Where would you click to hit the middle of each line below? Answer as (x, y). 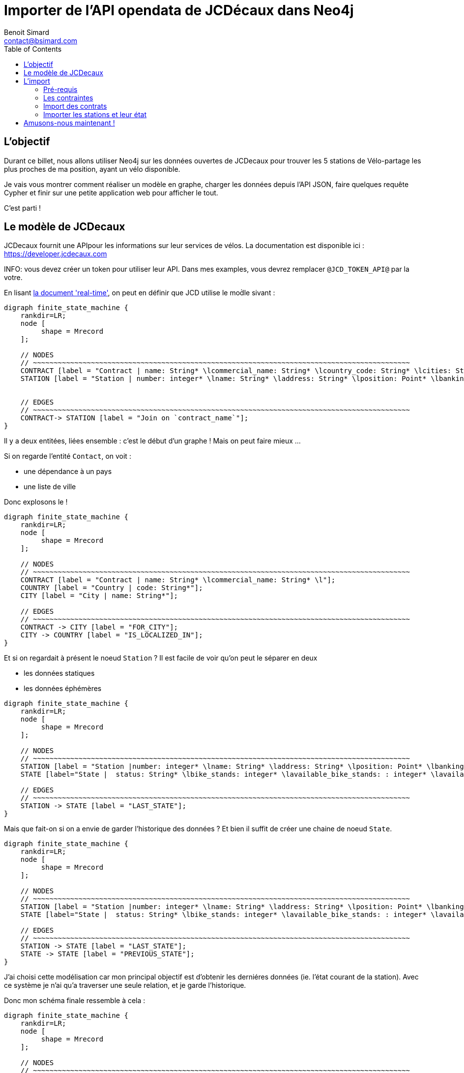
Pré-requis (60, 89)
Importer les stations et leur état (95, 114)
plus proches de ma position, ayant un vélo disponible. (92, 169)
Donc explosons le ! (36, 502)
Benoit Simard (27, 32)
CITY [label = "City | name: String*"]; (99, 596)
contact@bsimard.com (41, 40)
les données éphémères (63, 689)
